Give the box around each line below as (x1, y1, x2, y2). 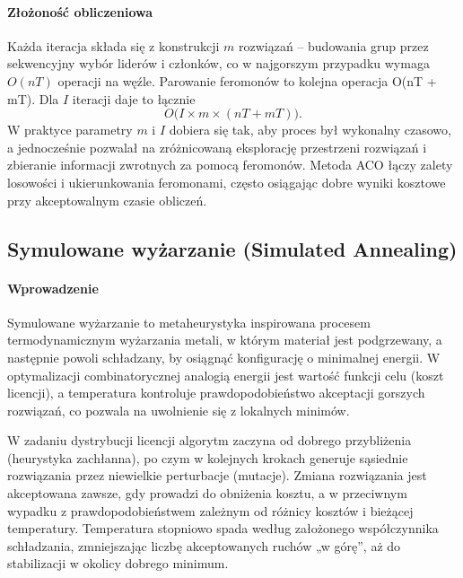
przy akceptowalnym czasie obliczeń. (7, 190, 207, 209)
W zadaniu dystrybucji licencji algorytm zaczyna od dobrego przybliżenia (7, 431, 412, 450)
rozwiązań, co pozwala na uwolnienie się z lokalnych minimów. (7, 400, 350, 419)
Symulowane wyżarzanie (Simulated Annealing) (7, 234, 458, 262)
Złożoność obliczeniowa (7, 2, 153, 21)
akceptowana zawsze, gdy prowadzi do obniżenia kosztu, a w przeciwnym (7, 484, 407, 503)
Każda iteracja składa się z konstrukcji (7, 36, 220, 55)
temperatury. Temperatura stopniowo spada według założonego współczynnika (7, 519, 439, 538)
